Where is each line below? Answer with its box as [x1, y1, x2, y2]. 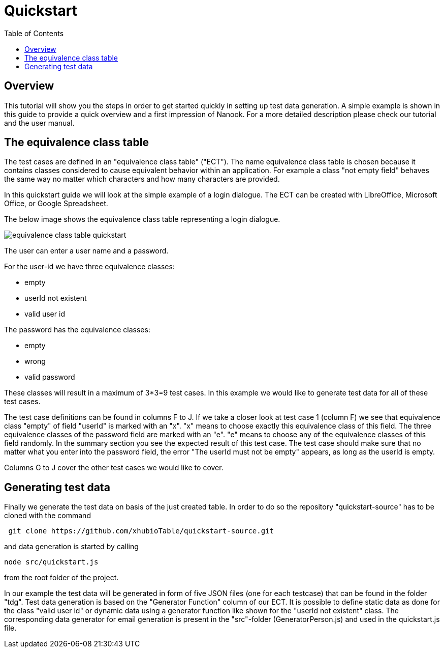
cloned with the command [4, 511, 91, 520]
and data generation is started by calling [4, 542, 139, 551]
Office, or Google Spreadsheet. [4, 199, 108, 208]
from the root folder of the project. [4, 573, 119, 582]
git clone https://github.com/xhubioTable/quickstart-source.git [8, 527, 274, 535]
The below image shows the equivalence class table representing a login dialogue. [4, 215, 280, 224]
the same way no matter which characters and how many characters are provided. [4, 175, 280, 184]
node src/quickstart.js [4, 558, 99, 566]
